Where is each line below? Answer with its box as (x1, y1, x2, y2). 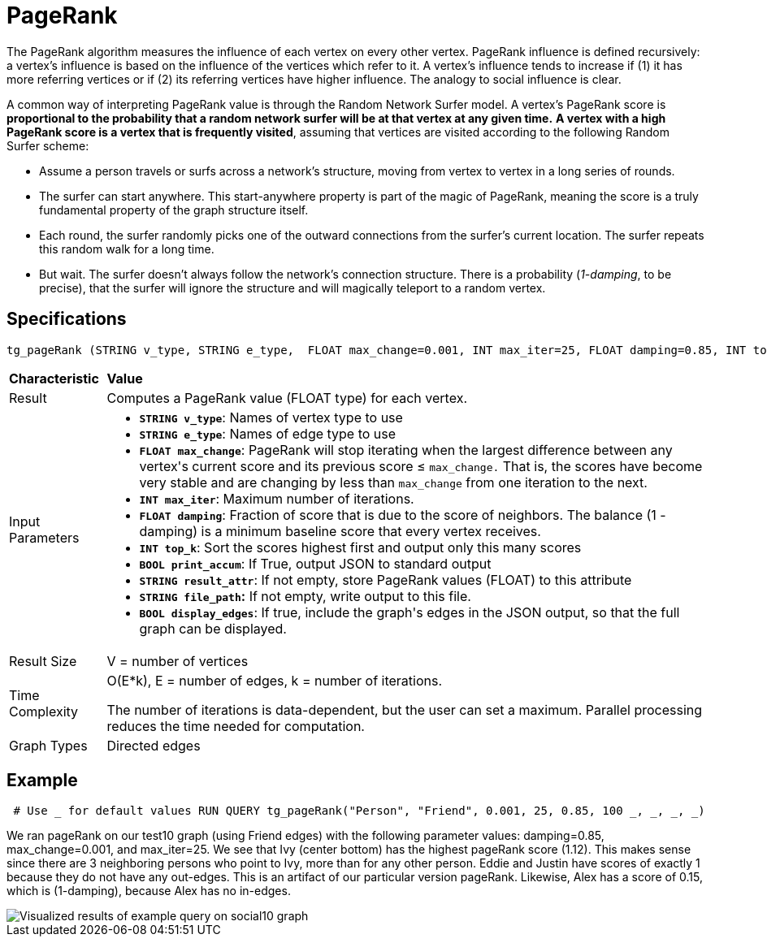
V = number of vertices (106, 652, 249, 669)
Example (6, 770, 78, 791)
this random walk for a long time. (39, 241, 214, 256)
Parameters (9, 529, 80, 546)
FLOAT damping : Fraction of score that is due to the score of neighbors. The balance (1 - (139, 506, 666, 523)
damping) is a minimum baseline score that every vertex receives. (139, 522, 541, 539)
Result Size (9, 652, 77, 669)
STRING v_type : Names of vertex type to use (139, 409, 403, 426)
